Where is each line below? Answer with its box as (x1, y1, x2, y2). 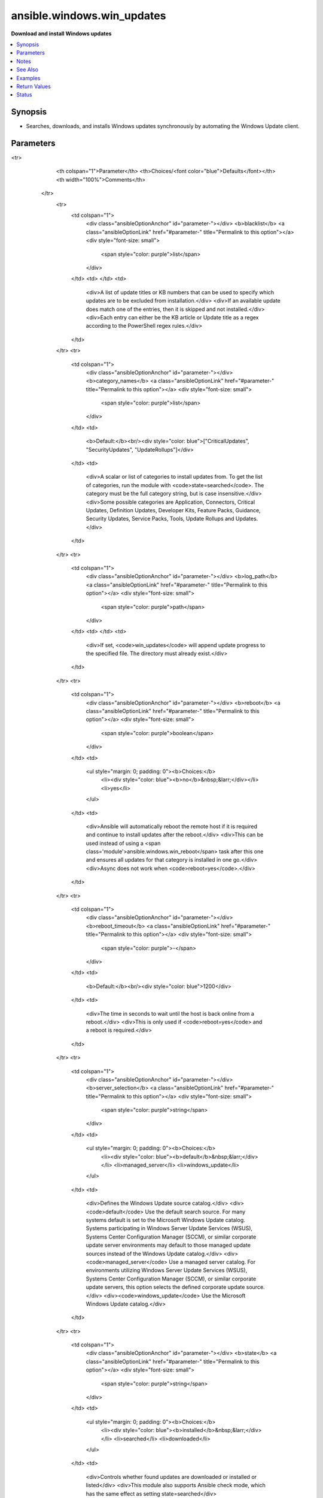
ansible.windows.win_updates (11, 9, 166, 22)
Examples (16, 74, 41, 81)
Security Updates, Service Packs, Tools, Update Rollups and (86, 515, 234, 523)
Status (16, 91, 32, 98)
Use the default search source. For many (144, 1208, 246, 1215)
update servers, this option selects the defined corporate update (86, 1283, 245, 1291)
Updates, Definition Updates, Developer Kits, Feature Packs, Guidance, (86, 506, 261, 514)
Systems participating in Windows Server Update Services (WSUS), (86, 1225, 253, 1232)
